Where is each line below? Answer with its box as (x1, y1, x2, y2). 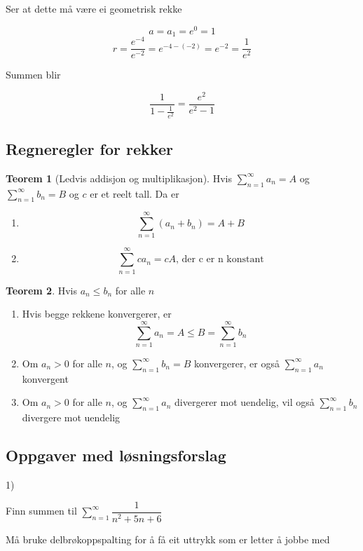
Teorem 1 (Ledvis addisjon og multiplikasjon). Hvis (6, 170, 232, 185)
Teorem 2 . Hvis (6, 283, 77, 297)
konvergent (22, 371, 69, 386)
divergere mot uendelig (22, 410, 121, 425)
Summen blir (6, 67, 61, 82)
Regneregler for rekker (6, 137, 173, 159)
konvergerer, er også (193, 355, 280, 370)
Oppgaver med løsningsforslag (6, 444, 226, 466)
